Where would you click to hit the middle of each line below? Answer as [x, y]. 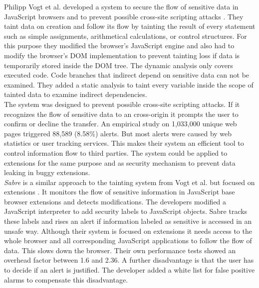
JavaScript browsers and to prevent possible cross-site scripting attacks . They [124, 16]
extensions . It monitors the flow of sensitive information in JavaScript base [120, 192]
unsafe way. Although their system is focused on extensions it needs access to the [128, 231]
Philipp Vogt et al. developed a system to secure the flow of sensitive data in [121, 6]
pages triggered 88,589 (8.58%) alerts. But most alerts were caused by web [118, 133]
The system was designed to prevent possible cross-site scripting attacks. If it [122, 104]
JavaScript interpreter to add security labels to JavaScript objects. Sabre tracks [126, 211]
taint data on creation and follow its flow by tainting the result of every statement [130, 26]
